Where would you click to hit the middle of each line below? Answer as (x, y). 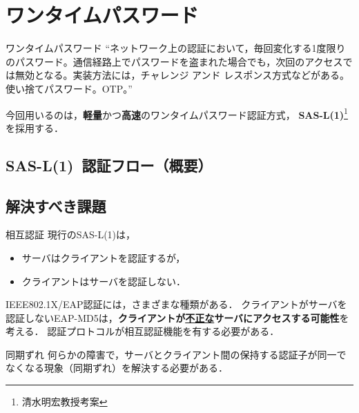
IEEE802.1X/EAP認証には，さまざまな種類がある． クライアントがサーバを (176, 304)
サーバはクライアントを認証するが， (104, 257)
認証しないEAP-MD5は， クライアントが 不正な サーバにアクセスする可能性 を (177, 317)
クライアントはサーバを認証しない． (104, 281)
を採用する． (35, 127)
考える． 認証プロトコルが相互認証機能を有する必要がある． (143, 331)
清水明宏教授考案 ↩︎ (65, 402)
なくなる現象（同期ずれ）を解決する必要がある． (117, 368)
